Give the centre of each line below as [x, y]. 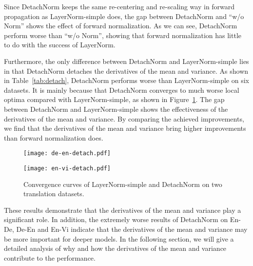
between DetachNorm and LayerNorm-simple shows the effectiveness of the [116, 109]
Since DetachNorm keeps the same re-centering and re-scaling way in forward [119, 6]
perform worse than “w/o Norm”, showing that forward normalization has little [123, 35]
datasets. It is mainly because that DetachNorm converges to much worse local [122, 90]
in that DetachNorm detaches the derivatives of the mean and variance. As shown [126, 71]
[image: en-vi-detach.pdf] [67, 168]
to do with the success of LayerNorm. [60, 45]
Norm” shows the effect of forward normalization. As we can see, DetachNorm [121, 26]
